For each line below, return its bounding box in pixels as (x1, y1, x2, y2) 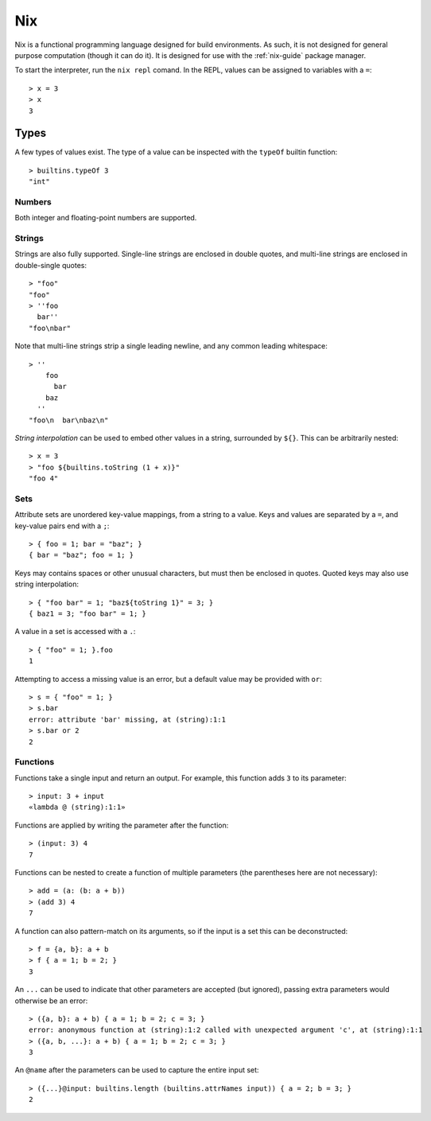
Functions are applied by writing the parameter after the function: (14, 820, 229, 830)
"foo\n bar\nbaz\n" (29, 415, 109, 425)
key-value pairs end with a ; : (14, 521, 110, 531)
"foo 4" (29, 474, 59, 483)
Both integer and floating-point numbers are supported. (14, 213, 197, 223)
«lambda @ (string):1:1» (29, 803, 126, 812)
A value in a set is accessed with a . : (14, 627, 136, 636)
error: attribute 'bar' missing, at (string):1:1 (29, 714, 227, 724)
